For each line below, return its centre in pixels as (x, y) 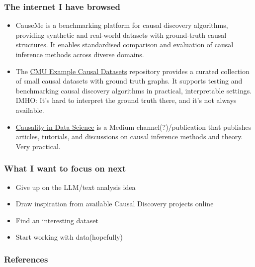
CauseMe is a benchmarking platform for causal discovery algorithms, (122, 25)
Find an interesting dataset (57, 220)
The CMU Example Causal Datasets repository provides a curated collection (132, 71)
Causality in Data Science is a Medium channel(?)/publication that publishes (133, 127)
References (26, 259)
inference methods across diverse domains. (80, 54)
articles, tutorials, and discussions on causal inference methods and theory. (129, 136)
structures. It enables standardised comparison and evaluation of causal (125, 44)
